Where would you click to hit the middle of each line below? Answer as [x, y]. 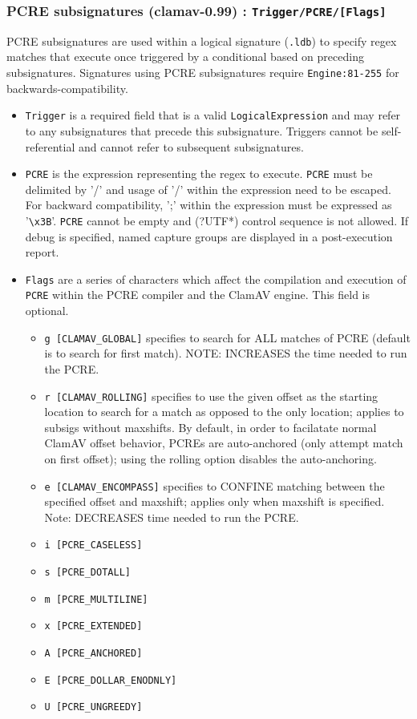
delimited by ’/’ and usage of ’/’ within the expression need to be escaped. [208, 189]
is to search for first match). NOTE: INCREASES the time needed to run [226, 353]
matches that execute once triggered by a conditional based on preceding [185, 57]
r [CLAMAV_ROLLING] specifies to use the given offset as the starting [211, 396]
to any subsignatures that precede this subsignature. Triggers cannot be [202, 130]
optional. [47, 311]
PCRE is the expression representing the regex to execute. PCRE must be [199, 174]
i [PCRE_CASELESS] [93, 545]
